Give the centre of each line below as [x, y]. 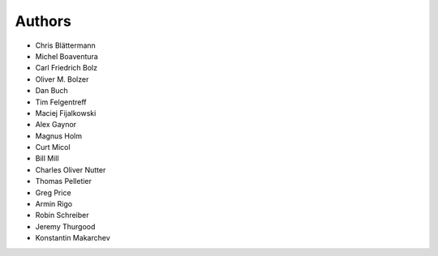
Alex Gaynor [56, 125]
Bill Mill [47, 159]
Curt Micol [53, 147]
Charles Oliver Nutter [71, 169]
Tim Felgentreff [61, 102]
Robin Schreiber [62, 215]
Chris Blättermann [66, 45]
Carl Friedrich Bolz [66, 68]
